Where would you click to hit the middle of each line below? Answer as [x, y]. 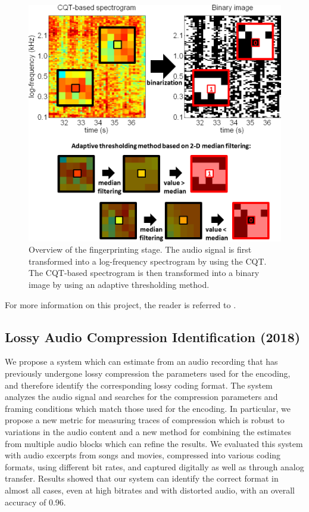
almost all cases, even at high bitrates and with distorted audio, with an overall [150, 490]
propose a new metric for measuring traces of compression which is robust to [145, 420]
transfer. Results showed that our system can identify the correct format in [142, 478]
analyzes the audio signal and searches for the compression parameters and [141, 397]
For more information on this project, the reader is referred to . [121, 304]
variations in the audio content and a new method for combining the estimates [148, 431]
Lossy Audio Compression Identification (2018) [153, 336]
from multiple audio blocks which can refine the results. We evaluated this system [154, 443]
